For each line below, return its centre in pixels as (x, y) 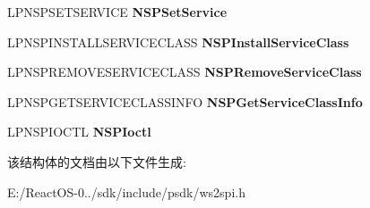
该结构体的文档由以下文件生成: (97, 161)
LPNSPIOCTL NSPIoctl (79, 132)
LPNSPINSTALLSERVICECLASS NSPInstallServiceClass (178, 42)
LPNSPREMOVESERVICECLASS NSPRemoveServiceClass (185, 72)
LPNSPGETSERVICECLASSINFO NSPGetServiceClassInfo (185, 101)
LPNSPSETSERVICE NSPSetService (117, 12)
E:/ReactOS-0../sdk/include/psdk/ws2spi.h (126, 191)
